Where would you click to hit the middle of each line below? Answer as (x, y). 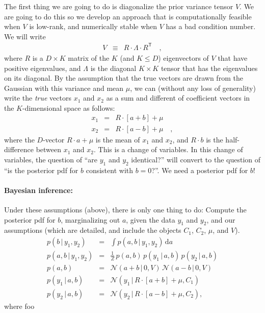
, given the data (151, 219)
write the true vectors (38, 98)
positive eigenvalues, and (43, 68)
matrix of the (89, 57)
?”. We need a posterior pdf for (200, 170)
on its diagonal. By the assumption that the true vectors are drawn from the (124, 78)
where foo (19, 306)
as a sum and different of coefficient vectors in (178, 98)
